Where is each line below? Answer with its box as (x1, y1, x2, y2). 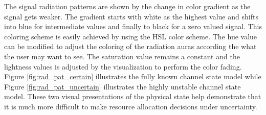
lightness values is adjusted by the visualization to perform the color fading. (4, 61, 242, 72)
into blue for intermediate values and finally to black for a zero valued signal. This (4, 21, 262, 32)
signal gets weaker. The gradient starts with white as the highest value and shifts (4, 11, 258, 21)
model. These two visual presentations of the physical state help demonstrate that (4, 91, 261, 102)
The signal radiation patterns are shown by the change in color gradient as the (4, 1, 251, 11)
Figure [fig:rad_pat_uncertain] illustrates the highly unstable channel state (4, 81, 241, 91)
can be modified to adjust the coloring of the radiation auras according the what (4, 41, 257, 52)
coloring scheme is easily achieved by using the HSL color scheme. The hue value (4, 31, 257, 41)
